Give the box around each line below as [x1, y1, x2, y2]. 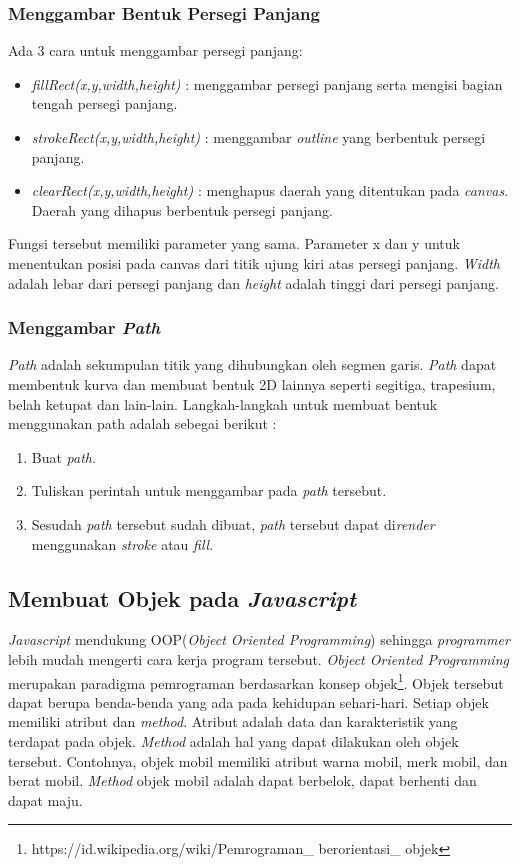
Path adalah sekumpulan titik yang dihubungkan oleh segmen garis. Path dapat [8, 354, 497, 375]
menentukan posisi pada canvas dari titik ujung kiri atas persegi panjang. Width [8, 252, 501, 273]
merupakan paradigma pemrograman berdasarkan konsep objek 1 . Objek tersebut [8, 669, 504, 693]
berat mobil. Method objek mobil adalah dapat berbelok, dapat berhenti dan [8, 770, 477, 791]
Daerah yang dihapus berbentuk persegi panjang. [31, 199, 333, 220]
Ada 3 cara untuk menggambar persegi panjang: [8, 40, 303, 61]
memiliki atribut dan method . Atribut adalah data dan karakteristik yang [8, 711, 458, 732]
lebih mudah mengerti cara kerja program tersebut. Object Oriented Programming [8, 648, 509, 669]
